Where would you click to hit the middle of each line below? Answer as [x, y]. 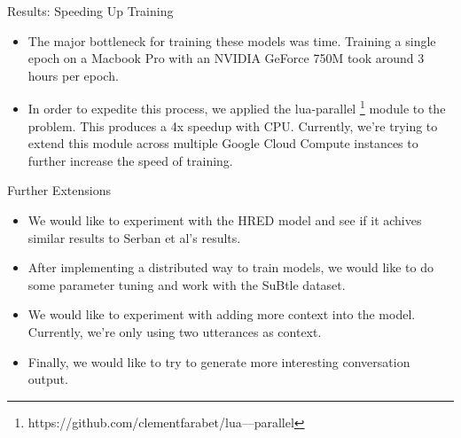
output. [48, 379]
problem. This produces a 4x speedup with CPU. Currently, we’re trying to [233, 125]
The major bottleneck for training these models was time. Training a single [232, 40]
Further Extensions [59, 190]
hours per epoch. [73, 75]
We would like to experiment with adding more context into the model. [222, 314]
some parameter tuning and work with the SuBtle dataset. [187, 284]
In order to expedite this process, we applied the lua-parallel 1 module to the [237, 107]
